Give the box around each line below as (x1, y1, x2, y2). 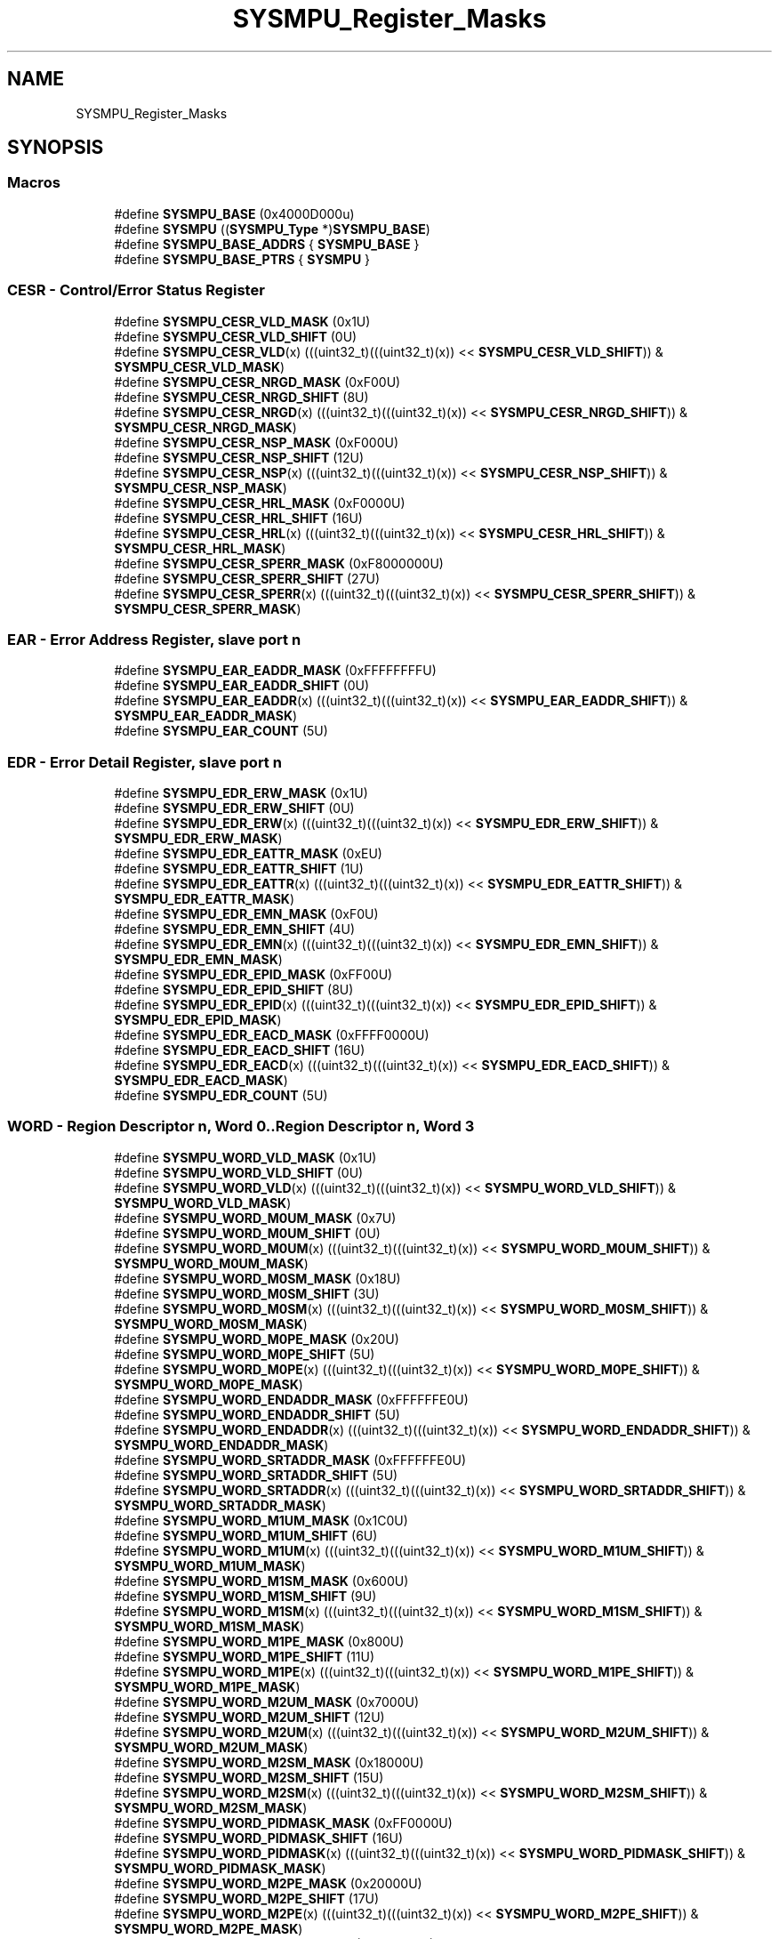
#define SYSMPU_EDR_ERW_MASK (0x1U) (114, 785, 368, 801)
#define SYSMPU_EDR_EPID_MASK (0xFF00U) (114, 967, 393, 983)
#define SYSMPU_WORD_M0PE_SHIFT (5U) (114, 1346, 375, 1362)
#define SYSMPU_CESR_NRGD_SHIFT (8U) (114, 389, 369, 405)
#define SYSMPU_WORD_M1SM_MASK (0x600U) (114, 1573, 409, 1589)
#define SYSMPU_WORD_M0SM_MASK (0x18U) (114, 1270, 401, 1286)
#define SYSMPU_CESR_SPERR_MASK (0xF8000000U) (114, 555, 444, 571)
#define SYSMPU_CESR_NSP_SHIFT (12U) (114, 449, 365, 465)
